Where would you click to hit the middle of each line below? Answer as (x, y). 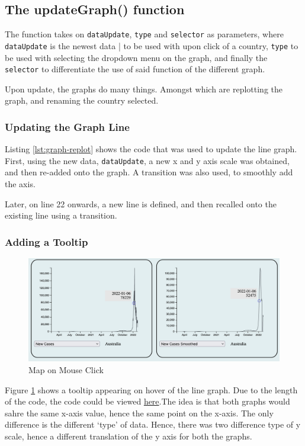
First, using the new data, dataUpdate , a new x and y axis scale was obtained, (147, 160)
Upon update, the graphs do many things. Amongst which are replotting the (144, 89)
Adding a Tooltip (46, 241)
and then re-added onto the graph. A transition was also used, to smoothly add (149, 172)
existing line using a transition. (61, 215)
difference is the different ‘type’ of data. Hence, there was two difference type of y (153, 424)
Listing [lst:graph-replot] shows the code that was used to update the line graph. (151, 149)
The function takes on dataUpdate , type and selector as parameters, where (144, 34)
